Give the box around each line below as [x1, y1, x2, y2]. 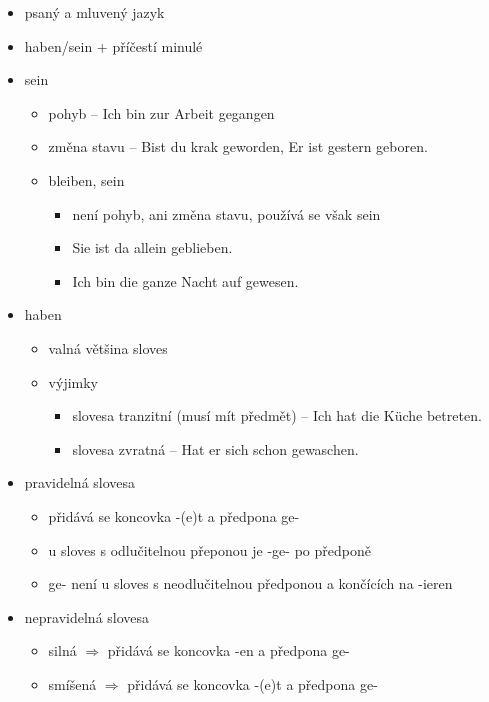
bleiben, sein [48, 169, 125, 190]
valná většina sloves [48, 337, 168, 358]
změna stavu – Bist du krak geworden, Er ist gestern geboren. [48, 136, 428, 157]
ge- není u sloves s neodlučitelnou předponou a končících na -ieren [48, 573, 453, 594]
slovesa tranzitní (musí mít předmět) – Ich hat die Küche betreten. [72, 405, 482, 426]
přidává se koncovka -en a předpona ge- [107, 640, 350, 661]
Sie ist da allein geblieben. [72, 237, 233, 258]
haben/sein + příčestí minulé [24, 35, 203, 56]
